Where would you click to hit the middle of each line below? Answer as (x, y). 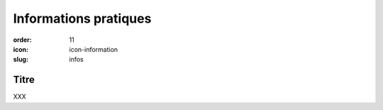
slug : (21, 60)
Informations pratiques (82, 18)
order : (22, 40)
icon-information (94, 49)
